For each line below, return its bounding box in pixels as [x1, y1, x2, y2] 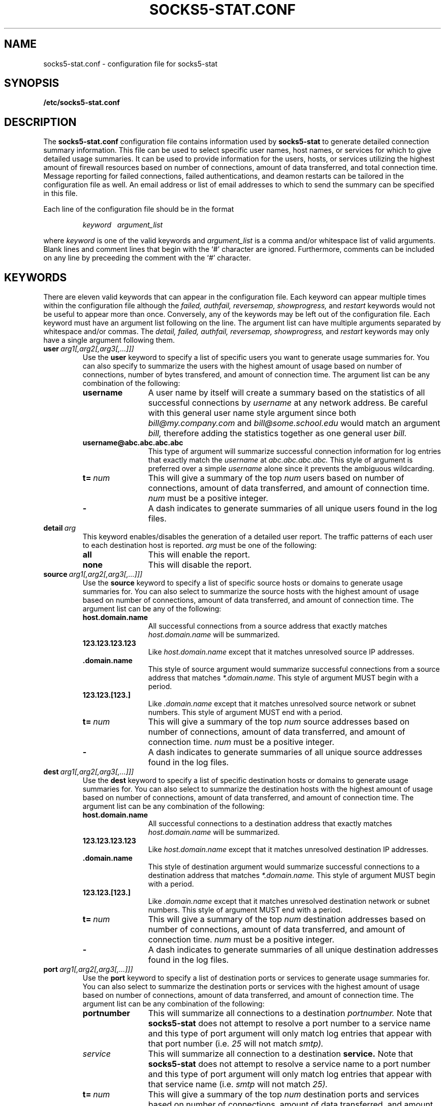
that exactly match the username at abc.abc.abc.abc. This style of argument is [148, 456, 413, 465]
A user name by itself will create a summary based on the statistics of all [148, 387, 425, 398]
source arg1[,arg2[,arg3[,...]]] [43, 570, 143, 579]
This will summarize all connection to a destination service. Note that [148, 1049, 413, 1059]
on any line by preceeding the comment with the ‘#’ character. [43, 253, 251, 263]
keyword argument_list [82, 220, 163, 230]
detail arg [43, 524, 76, 533]
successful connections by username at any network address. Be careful [148, 398, 428, 408]
